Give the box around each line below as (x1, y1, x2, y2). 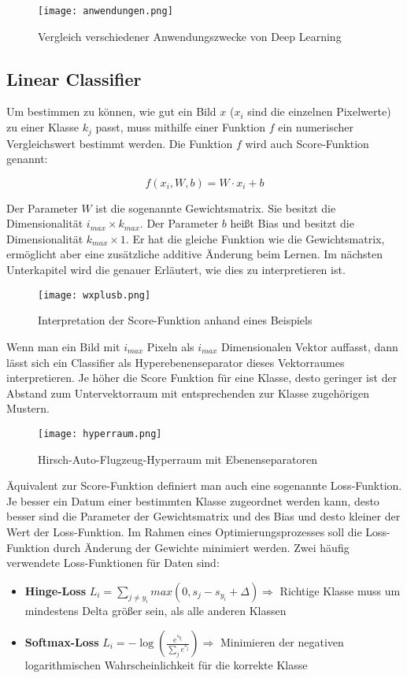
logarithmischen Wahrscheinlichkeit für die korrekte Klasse (24, 657, 308, 673)
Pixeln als (146, 338, 194, 354)
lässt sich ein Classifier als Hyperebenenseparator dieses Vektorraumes (6, 354, 345, 370)
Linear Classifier (6, 66, 142, 91)
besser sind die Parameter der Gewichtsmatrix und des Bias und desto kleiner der (6, 508, 401, 524)
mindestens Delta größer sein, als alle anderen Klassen (24, 602, 287, 619)
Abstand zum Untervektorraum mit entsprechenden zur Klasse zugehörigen (6, 384, 369, 401)
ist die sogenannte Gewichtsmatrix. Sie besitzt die (95, 199, 336, 216)
